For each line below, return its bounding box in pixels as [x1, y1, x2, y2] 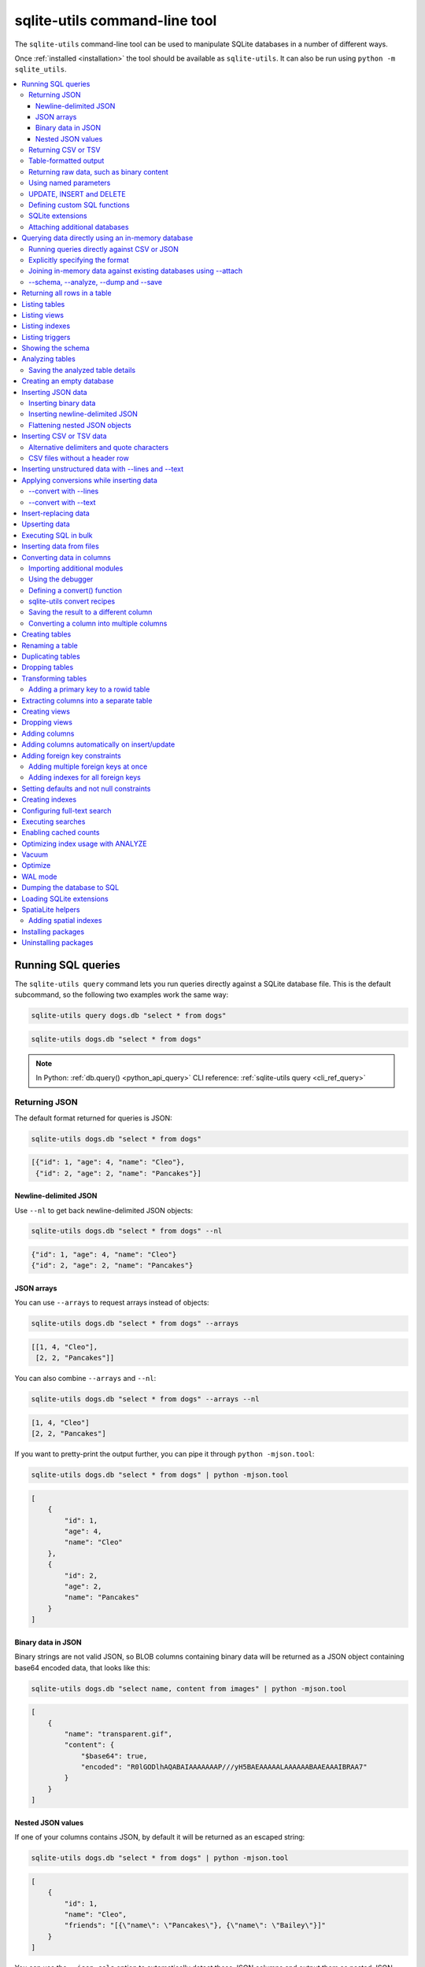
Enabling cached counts [21, 828, 100, 837]
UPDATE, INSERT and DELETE [28, 189, 126, 198]
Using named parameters [28, 178, 111, 188]
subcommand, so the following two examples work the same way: [14, 990, 228, 999]
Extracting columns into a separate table [21, 696, 153, 705]
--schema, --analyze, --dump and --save [28, 277, 163, 286]
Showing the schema [21, 343, 90, 353]
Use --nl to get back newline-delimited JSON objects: [14, 1205, 193, 1215]
